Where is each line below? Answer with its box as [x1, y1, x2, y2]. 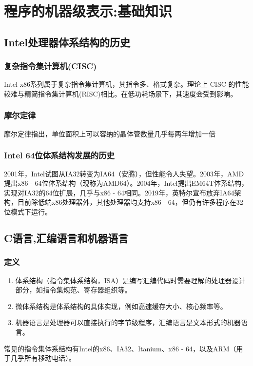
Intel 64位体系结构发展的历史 [4, 149, 115, 161]
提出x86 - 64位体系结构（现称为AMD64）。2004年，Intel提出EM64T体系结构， [4, 178, 248, 188]
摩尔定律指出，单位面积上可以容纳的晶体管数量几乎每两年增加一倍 [4, 128, 215, 138]
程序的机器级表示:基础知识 [4, 1, 172, 21]
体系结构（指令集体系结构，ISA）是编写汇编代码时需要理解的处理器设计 [15, 275, 246, 285]
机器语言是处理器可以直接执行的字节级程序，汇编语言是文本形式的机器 [15, 317, 241, 327]
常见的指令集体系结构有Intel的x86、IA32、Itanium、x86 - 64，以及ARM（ [4, 343, 236, 353]
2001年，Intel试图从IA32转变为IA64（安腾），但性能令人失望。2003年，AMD [4, 168, 244, 178]
